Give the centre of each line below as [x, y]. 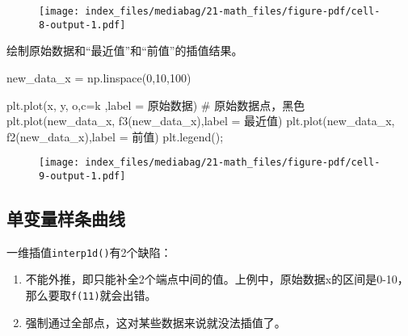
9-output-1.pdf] [82, 176]
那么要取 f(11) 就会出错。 [91, 295]
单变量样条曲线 [66, 218]
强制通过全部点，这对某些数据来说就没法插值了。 [156, 322]
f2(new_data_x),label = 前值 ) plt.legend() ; [115, 136]
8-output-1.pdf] [82, 25]
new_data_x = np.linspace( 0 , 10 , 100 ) [99, 77]
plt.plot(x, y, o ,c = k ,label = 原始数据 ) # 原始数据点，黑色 [156, 105]
